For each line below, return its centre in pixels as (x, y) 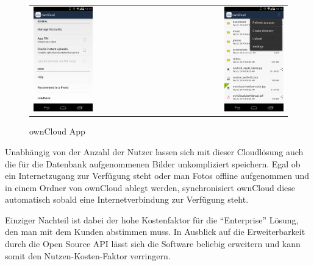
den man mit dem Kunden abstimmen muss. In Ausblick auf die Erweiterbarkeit (155, 232)
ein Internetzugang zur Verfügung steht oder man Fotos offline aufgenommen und (157, 176)
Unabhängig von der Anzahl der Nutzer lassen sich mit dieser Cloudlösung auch (154, 151)
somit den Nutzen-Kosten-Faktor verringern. (88, 255)
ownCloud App (57, 131)
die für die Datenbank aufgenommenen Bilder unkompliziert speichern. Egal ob (153, 163)
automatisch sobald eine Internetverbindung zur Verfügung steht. (127, 199)
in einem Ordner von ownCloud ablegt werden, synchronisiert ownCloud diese (150, 187)
